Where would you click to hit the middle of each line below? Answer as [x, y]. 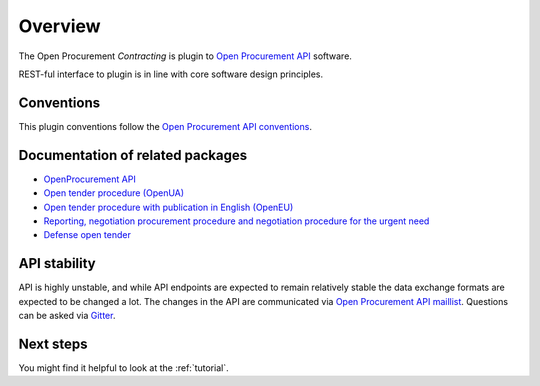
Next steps [53, 343]
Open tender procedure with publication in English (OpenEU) [168, 207]
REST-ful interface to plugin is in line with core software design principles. [171, 74]
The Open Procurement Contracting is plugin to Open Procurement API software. [185, 56]
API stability [57, 263]
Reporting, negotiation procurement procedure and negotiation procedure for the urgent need [236, 221]
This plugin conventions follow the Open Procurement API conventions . [165, 126]
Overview [59, 26]
